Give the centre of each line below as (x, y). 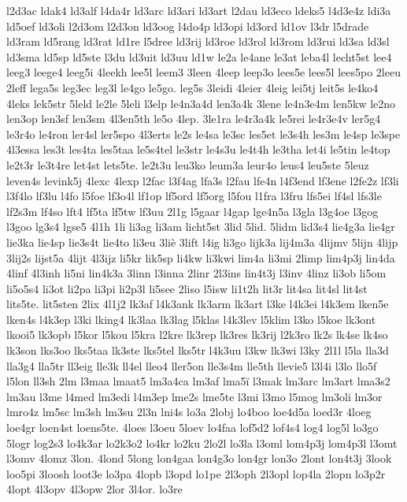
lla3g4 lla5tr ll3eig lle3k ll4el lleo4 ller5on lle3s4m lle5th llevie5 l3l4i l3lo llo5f (192, 365)
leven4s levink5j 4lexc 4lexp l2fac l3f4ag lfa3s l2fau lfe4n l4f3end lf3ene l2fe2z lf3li (203, 180)
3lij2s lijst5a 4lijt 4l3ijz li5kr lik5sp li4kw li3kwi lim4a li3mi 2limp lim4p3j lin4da (201, 257)
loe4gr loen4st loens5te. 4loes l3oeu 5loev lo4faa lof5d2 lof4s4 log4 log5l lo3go (192, 428)
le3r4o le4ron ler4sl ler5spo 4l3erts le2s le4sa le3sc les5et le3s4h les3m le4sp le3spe (203, 134)
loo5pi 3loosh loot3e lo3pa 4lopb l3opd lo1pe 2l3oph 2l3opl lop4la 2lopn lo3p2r (196, 473)
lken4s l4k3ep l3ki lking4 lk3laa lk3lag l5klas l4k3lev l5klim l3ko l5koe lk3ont (191, 319)
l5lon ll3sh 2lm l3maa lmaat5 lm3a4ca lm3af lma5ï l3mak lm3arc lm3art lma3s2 (198, 381)
